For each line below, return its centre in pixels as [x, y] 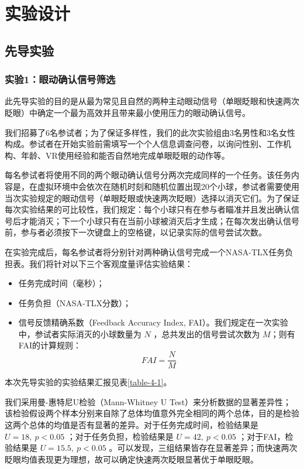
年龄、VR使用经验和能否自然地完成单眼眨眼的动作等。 [125, 155]
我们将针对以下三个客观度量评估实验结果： [111, 263]
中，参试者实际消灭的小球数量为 [80, 333]
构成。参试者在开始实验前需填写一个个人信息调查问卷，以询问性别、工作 [144, 144]
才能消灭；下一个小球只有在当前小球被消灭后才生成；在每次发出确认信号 [160, 220]
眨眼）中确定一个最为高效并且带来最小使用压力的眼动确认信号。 [127, 112]
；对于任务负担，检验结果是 [120, 436]
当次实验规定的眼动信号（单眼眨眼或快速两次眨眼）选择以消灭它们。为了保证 [152, 198]
